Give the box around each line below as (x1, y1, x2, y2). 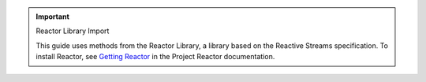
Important (35, 12, 70, 21)
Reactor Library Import (35, 26, 110, 35)
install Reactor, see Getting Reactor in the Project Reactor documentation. (35, 52, 275, 61)
